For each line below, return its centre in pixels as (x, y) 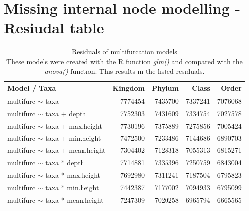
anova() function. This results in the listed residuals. (124, 71)
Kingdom (129, 88)
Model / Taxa (32, 88)
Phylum (165, 88)
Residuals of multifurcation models (124, 51)
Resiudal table (54, 28)
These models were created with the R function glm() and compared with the (124, 61)
